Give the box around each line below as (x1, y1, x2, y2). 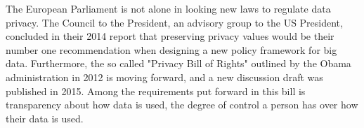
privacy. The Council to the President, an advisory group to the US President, (6, 15, 343, 29)
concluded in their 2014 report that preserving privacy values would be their (6, 29, 334, 43)
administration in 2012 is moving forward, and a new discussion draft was (6, 69, 323, 84)
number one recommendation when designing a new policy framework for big (6, 42, 337, 57)
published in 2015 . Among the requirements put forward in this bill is (6, 83, 306, 98)
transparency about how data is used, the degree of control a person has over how (6, 97, 358, 112)
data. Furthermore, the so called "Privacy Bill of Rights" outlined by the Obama (6, 56, 351, 71)
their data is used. (6, 111, 84, 125)
